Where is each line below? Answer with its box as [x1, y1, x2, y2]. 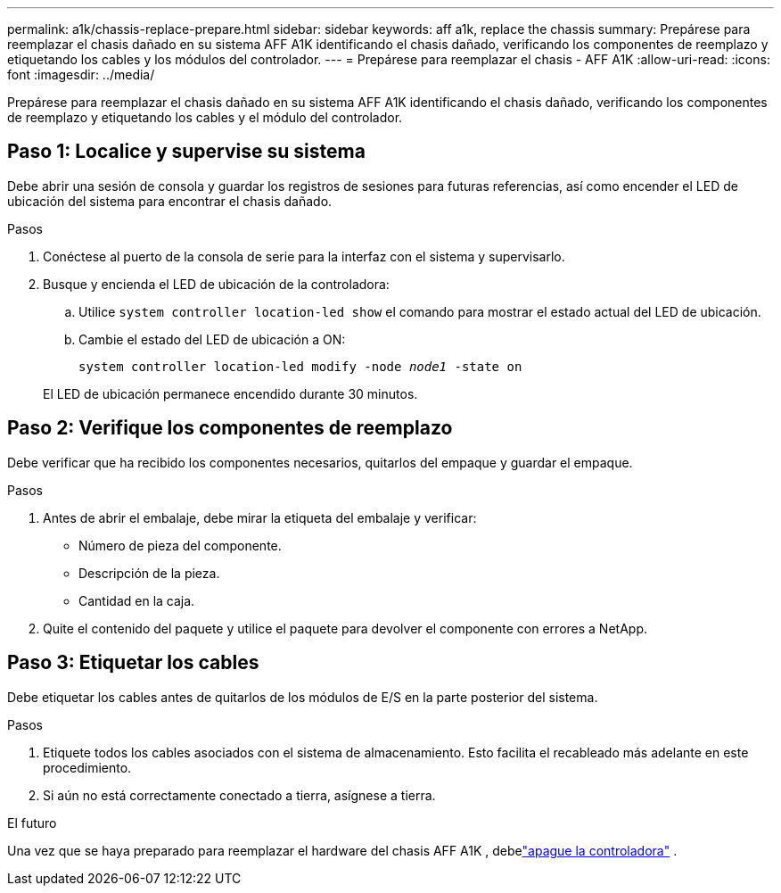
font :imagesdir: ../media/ [7, 67, 155, 82]
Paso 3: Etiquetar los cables [7, 651, 259, 674]
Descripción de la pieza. [78, 565, 220, 581]
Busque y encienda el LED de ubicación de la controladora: [43, 276, 390, 292]
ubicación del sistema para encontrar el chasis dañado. [7, 193, 333, 209]
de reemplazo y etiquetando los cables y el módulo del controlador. [7, 110, 403, 125]
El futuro [7, 814, 57, 831]
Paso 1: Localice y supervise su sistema [7, 140, 366, 163]
